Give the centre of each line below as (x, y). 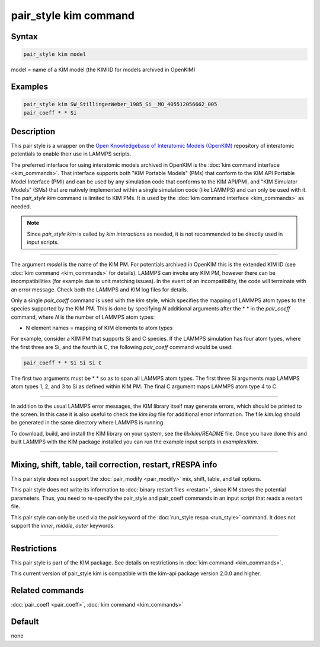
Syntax (24, 37)
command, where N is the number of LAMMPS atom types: (83, 317)
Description (33, 131)
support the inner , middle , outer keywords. (63, 526)
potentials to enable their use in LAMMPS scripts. (71, 154)
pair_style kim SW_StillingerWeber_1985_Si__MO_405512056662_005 (120, 104)
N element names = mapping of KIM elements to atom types (99, 328)
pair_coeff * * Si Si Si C (63, 363)
